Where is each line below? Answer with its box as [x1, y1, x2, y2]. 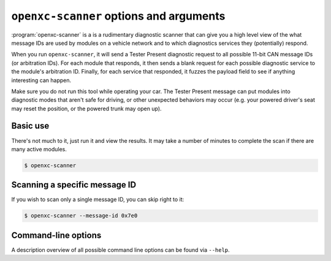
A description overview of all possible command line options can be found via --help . [11, 246, 230, 254]
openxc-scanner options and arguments [11, 9, 226, 23]
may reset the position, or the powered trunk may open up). [11, 105, 162, 112]
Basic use [11, 121, 50, 131]
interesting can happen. [11, 77, 72, 84]
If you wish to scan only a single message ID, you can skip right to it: [11, 196, 185, 203]
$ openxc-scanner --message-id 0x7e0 [24, 212, 138, 219]
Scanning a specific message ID [11, 180, 137, 190]
